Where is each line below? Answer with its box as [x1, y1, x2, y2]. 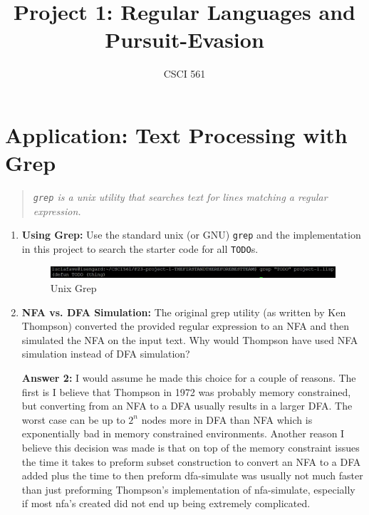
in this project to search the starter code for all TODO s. [21, 241, 259, 256]
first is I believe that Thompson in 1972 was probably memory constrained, [21, 384, 351, 399]
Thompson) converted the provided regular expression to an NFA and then [21, 318, 349, 333]
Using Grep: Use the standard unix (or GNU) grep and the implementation [21, 227, 361, 242]
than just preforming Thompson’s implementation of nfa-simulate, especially [21, 482, 355, 496]
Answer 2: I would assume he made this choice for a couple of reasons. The [21, 370, 356, 385]
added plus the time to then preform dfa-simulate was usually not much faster [21, 468, 363, 483]
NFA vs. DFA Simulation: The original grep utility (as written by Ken [21, 304, 346, 319]
